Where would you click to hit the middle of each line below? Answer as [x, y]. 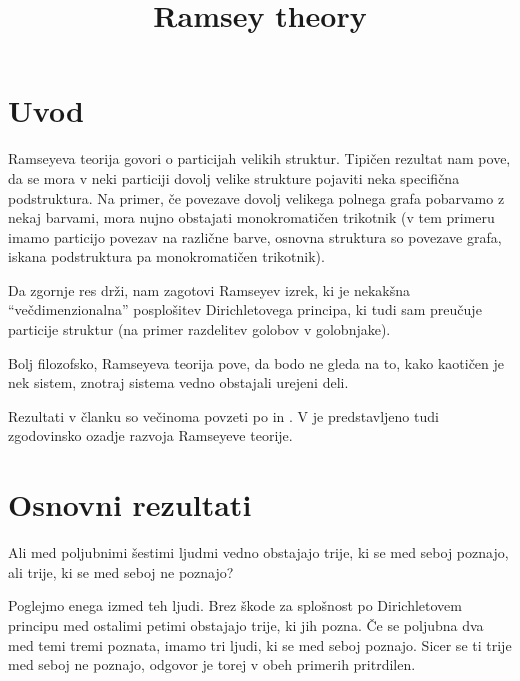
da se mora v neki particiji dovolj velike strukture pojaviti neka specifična [234, 177]
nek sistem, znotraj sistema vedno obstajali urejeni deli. [178, 382]
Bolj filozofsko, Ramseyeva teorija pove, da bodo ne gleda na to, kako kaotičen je [256, 362]
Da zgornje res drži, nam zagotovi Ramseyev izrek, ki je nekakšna [209, 289]
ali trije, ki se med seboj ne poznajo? [121, 571]
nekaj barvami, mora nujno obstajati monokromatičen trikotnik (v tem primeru [251, 217]
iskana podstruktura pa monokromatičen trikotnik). [166, 256]
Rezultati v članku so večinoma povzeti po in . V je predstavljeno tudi [223, 415]
